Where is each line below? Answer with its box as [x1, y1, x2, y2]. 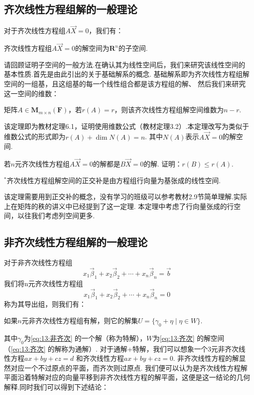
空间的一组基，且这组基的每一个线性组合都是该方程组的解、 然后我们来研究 [4, 79, 246, 89]
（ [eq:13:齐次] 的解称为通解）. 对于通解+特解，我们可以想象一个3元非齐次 [4, 343, 239, 353]
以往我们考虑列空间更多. [17, 210, 95, 221]
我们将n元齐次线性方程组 [4, 278, 83, 288]
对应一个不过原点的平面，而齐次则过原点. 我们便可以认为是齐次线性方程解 [10, 362, 248, 373]
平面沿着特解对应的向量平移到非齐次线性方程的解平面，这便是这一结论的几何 [4, 372, 250, 382]
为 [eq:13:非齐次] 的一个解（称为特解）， [23, 333, 147, 343]
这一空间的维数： [4, 88, 59, 98]
